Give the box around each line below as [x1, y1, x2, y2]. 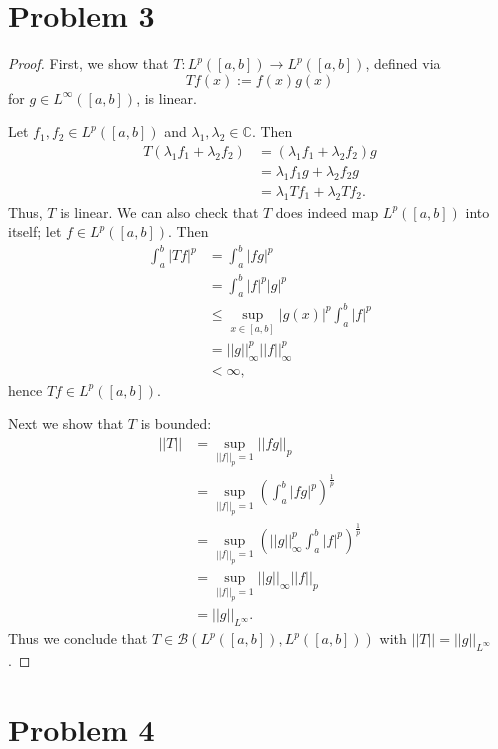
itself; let [8, 221, 62, 242]
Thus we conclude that [8, 628, 148, 649]
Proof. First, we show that [8, 53, 169, 74]
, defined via [365, 53, 441, 74]
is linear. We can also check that [60, 201, 259, 222]
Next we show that [8, 413, 124, 434]
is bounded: [140, 413, 212, 434]
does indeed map [275, 201, 379, 222]
